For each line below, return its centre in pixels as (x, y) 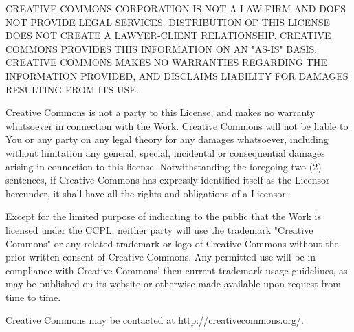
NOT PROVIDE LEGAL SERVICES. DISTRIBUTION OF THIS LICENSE (168, 22)
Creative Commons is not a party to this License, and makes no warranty (161, 112)
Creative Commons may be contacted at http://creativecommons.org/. (155, 320)
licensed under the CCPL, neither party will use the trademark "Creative (159, 229)
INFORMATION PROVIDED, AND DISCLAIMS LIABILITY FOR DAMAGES (177, 75)
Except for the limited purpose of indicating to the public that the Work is (164, 216)
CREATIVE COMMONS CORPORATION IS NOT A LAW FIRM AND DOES (176, 8)
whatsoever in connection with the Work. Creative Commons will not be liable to (177, 125)
